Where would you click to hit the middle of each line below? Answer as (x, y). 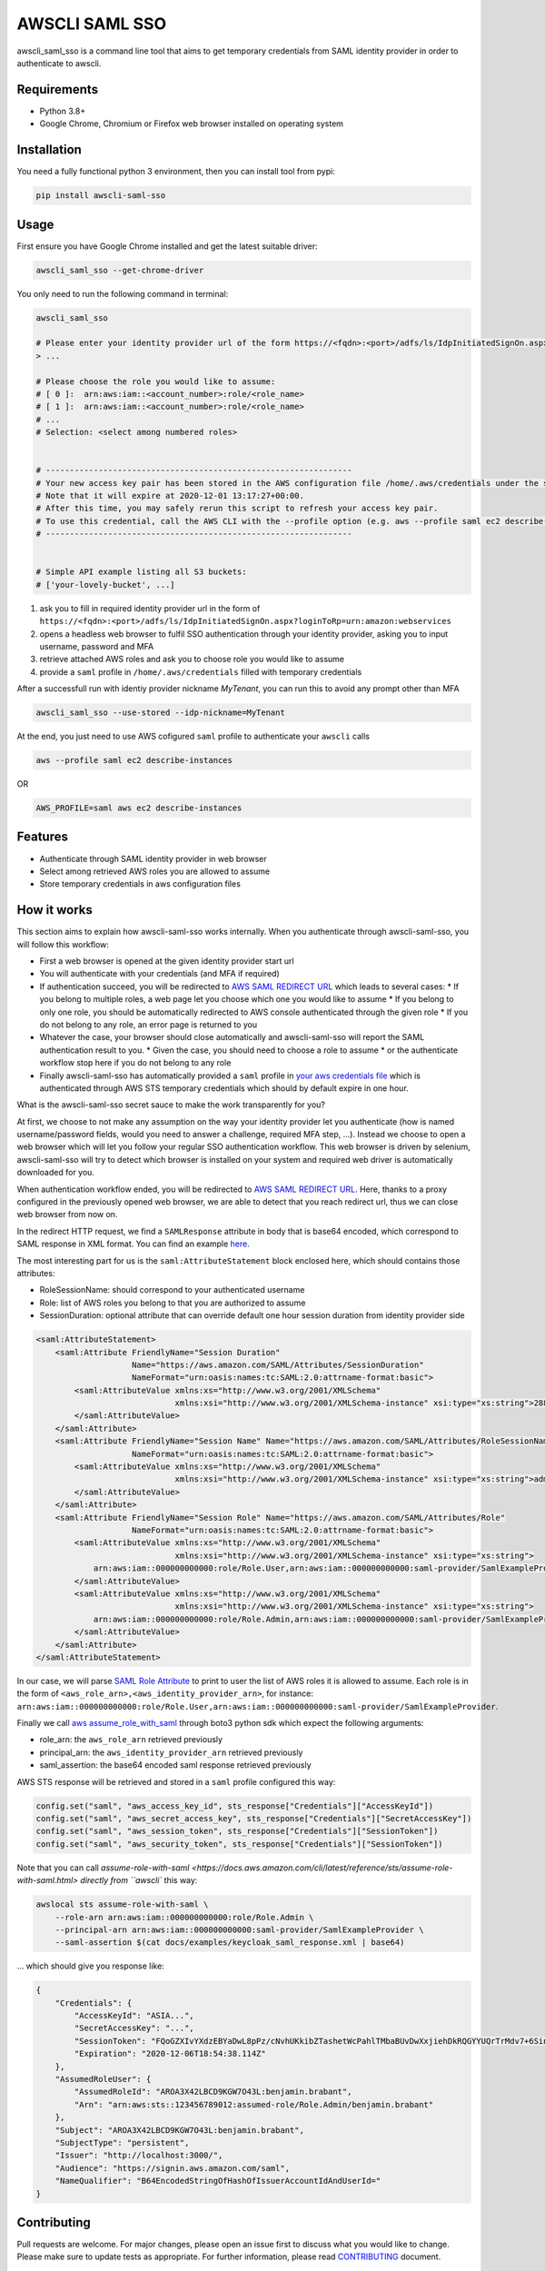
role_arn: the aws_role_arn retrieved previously (131, 1740)
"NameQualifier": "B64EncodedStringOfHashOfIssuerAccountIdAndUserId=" (218, 2181)
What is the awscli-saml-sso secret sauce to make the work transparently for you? (171, 1105)
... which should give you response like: (91, 1966)
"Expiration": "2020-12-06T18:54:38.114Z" (170, 2054)
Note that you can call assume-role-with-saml (103, 1868)
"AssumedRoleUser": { (103, 2079)
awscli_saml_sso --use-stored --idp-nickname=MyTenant (160, 713)
